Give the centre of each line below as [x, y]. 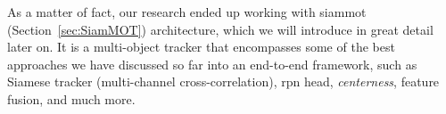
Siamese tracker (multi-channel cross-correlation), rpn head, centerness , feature [223, 81]
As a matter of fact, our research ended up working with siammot [187, 12]
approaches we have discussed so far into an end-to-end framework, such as [212, 64]
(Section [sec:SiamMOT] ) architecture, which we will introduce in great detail [220, 29]
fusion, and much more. [71, 98]
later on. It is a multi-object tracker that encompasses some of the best [201, 47]
